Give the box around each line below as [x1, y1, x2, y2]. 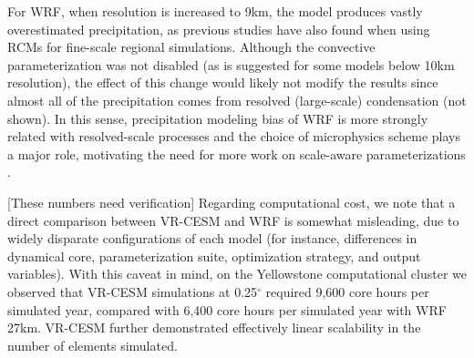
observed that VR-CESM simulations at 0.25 [7, 281, 258, 301]
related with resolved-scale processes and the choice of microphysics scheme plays [7, 127, 460, 146]
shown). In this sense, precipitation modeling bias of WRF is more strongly [7, 108, 428, 128]
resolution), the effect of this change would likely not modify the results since [7, 73, 438, 92]
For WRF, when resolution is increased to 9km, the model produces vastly [7, 2, 423, 20]
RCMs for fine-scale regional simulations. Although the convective [7, 37, 376, 56]
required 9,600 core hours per [265, 281, 429, 301]
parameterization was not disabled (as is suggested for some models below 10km [7, 55, 455, 74]
